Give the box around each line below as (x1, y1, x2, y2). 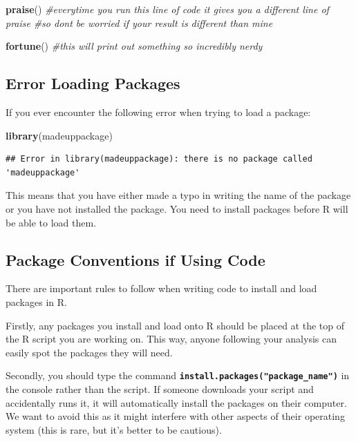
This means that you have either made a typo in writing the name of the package (6, 188, 351, 202)
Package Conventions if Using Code (6, 249, 265, 270)
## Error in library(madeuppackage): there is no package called (6, 154, 312, 164)
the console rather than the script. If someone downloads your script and (6, 381, 314, 396)
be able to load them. (6, 215, 97, 229)
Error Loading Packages (6, 73, 180, 94)
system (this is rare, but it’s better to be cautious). (6, 422, 222, 436)
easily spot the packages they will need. (6, 345, 173, 359)
